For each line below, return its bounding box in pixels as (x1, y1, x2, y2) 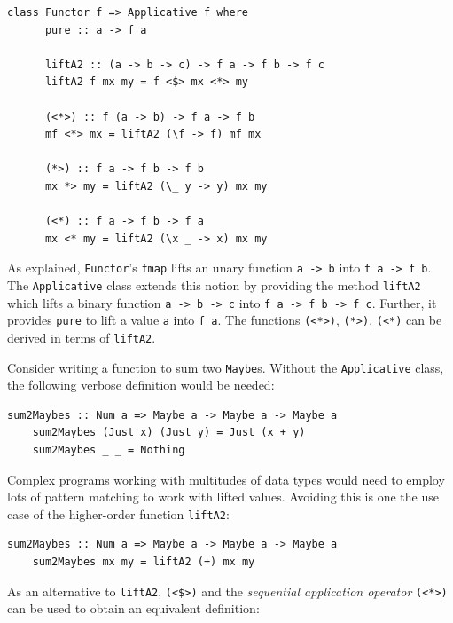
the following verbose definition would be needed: (7, 375, 275, 394)
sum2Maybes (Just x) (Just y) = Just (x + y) (32, 426, 306, 439)
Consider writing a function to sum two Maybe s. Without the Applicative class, (7, 358, 444, 376)
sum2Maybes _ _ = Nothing (32, 444, 185, 457)
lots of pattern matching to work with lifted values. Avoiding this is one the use (7, 487, 439, 506)
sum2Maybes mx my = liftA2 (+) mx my (32, 556, 255, 569)
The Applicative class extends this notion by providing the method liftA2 (7, 275, 421, 294)
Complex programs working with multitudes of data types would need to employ (7, 469, 445, 488)
